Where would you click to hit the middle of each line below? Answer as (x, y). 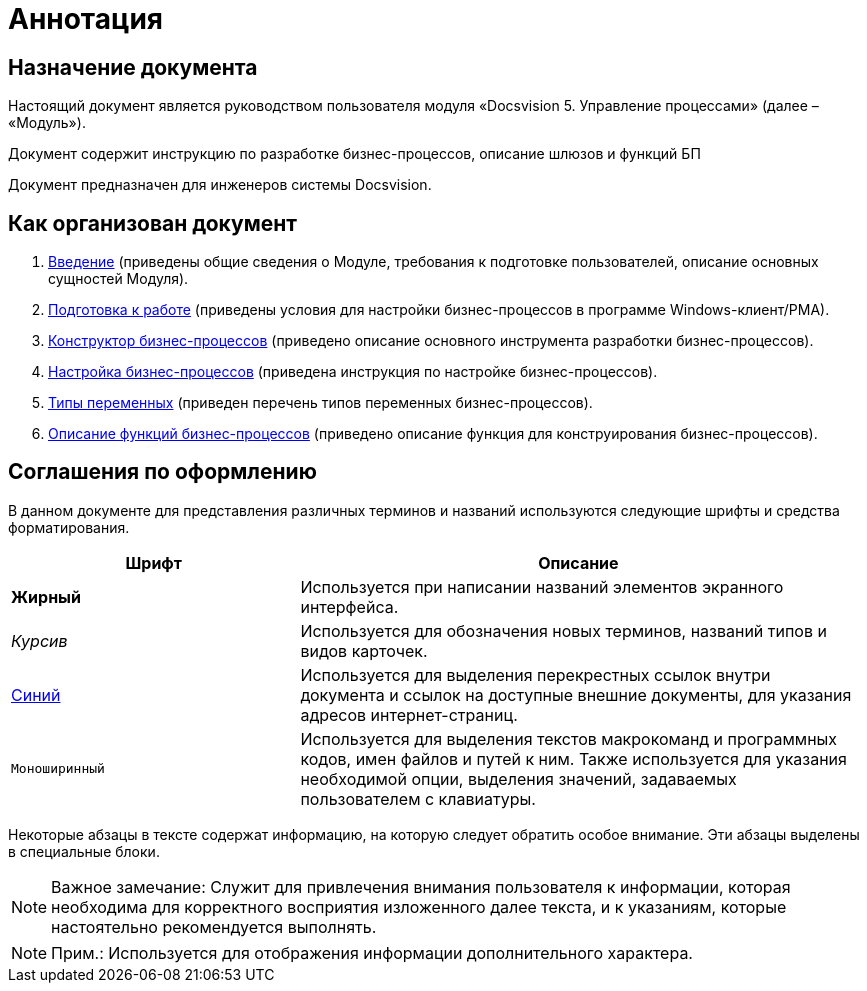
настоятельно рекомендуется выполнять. (214, 926)
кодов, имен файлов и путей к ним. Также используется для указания (573, 758)
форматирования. (69, 527)
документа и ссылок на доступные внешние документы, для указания (576, 694)
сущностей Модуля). (118, 279)
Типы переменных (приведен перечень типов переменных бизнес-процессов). (320, 403)
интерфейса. (349, 606)
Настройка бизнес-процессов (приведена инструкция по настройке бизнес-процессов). (353, 372)
